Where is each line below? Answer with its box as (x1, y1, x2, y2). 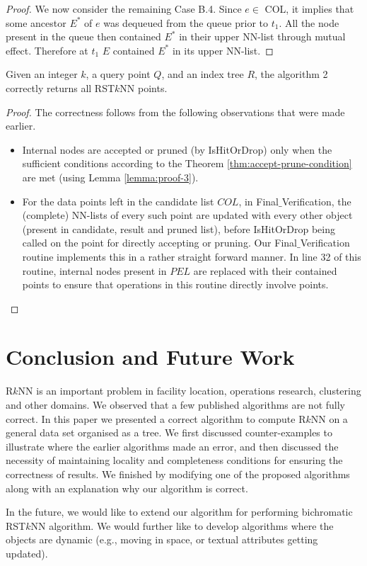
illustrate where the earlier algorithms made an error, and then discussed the (6, 438, 339, 453)
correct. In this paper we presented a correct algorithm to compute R (6, 411, 306, 426)
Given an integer (6, 67, 78, 81)
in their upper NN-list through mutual (179, 29, 346, 44)
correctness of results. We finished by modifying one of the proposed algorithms (6, 466, 350, 481)
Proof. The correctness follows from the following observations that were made (6, 104, 345, 119)
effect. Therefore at (6, 43, 88, 57)
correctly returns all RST (6, 80, 115, 95)
